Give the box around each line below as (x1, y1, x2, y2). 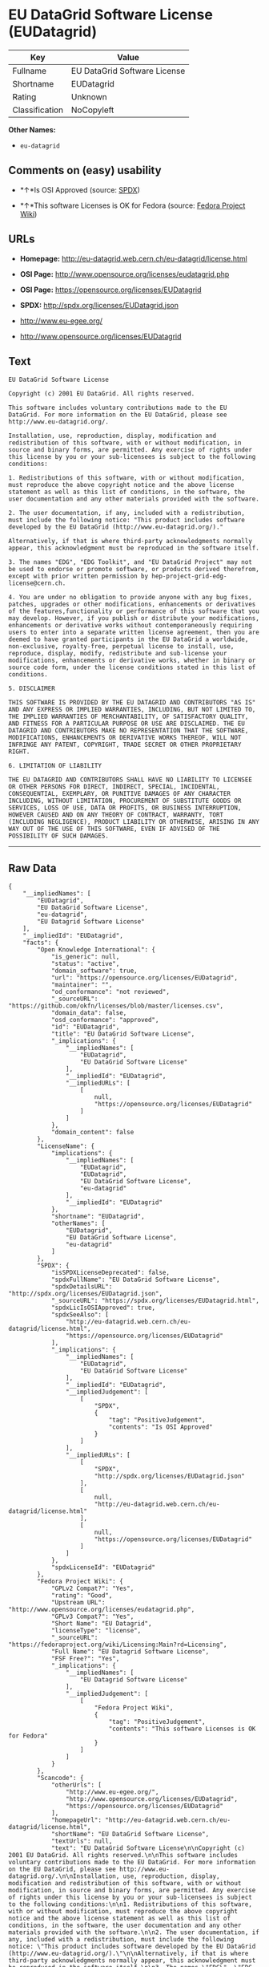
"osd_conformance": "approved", (50, 1016, 159, 1024)
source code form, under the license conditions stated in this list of (8, 663, 256, 671)
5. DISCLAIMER (8, 684, 56, 693)
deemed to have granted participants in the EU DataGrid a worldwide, (8, 635, 249, 643)
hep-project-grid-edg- (151, 572, 227, 581)
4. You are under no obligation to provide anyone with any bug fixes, (8, 594, 252, 602)
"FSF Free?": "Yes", (50, 1655, 120, 1663)
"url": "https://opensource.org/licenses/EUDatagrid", (50, 974, 239, 982)
